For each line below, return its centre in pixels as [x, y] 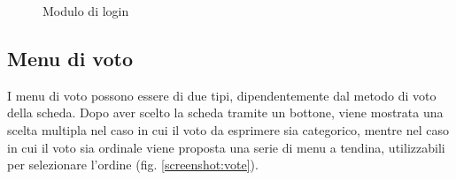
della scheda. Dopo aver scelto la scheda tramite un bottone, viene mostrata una [225, 112]
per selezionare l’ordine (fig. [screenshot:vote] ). [133, 165]
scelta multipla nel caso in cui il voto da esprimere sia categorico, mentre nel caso [228, 129]
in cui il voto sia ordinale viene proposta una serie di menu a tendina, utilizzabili [226, 147]
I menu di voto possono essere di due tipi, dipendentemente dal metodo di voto [222, 95]
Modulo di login [86, 11]
